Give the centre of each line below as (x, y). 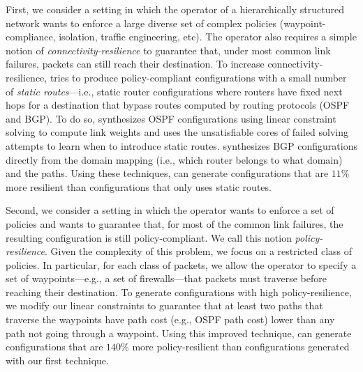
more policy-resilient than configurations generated (241, 347)
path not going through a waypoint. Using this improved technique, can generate (179, 333)
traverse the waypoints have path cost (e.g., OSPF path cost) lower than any (170, 319)
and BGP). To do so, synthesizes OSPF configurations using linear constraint (171, 118)
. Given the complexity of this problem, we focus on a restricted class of (199, 251)
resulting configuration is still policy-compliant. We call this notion (149, 237)
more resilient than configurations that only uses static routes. (139, 186)
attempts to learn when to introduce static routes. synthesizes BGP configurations (181, 145)
